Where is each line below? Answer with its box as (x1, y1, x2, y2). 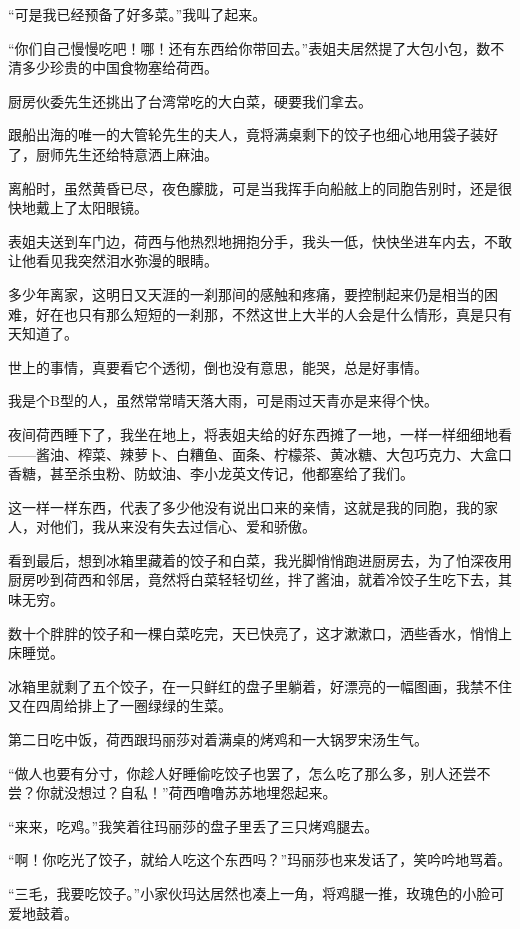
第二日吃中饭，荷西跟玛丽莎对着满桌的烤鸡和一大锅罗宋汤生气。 (8, 729, 428, 750)
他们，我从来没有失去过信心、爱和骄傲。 (49, 516, 316, 537)
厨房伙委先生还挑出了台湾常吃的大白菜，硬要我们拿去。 (8, 90, 372, 111)
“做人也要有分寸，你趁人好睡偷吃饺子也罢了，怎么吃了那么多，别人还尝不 (8, 762, 491, 783)
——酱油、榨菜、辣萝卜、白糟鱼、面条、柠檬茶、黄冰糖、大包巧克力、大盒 (8, 443, 498, 464)
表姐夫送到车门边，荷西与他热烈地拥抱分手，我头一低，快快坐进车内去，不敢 (8, 230, 512, 251)
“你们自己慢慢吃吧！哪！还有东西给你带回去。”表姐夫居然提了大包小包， (8, 37, 477, 58)
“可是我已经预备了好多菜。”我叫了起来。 (8, 4, 267, 24)
